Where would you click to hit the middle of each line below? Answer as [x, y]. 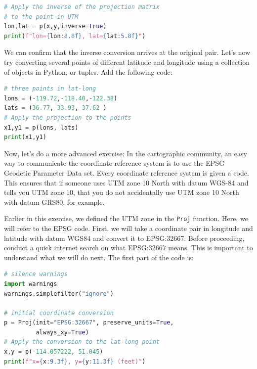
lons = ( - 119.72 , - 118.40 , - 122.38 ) [61, 98]
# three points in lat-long [50, 89]
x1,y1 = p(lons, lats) [41, 127]
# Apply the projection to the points [68, 117]
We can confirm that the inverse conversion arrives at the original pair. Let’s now [127, 52]
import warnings [31, 284]
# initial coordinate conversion [59, 313]
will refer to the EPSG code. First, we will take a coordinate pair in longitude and [128, 228]
